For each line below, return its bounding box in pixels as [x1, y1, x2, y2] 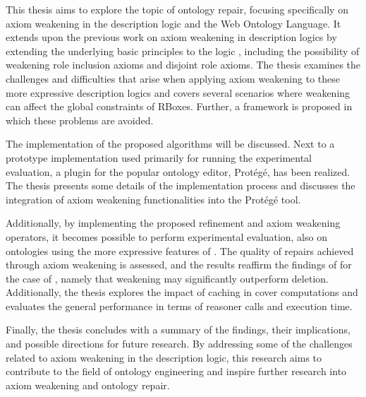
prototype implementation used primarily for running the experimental [6, 150, 312, 165]
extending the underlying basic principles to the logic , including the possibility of [6, 43, 360, 58]
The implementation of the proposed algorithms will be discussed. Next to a [6, 136, 335, 151]
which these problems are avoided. [6, 112, 154, 127]
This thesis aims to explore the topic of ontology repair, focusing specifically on [6, 2, 348, 16]
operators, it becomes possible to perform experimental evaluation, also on [6, 229, 327, 244]
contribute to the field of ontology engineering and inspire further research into [6, 364, 347, 379]
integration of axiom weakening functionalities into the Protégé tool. [6, 191, 301, 206]
